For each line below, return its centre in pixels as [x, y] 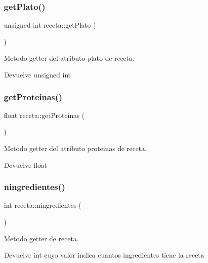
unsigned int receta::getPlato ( [50, 25]
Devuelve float [26, 165]
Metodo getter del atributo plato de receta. [69, 58]
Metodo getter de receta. [41, 238]
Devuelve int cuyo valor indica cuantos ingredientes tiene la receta [104, 255]
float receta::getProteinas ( [44, 115]
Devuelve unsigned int [38, 75]
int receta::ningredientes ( [43, 205]
